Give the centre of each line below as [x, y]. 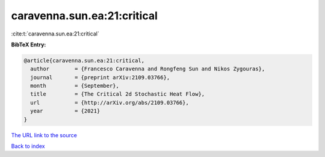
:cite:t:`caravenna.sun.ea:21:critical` [55, 34]
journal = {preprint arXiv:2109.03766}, [100, 77]
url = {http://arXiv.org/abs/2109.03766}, [110, 103]
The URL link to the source [44, 135]
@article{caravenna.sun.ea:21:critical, [84, 60]
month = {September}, [75, 86]
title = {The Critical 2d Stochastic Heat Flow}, [118, 94]
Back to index [28, 146]
